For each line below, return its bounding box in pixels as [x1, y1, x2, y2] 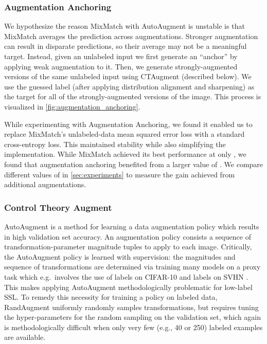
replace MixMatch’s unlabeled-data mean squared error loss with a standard [4, 129, 245, 139]
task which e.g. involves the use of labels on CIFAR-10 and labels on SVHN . [4, 271, 248, 282]
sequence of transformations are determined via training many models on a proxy [4, 261, 261, 272]
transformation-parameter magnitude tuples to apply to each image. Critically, [4, 241, 252, 252]
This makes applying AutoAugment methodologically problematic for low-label [4, 281, 253, 292]
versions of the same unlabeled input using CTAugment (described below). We [4, 71, 252, 82]
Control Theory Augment [4, 201, 112, 213]
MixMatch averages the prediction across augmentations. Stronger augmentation [4, 30, 258, 41]
